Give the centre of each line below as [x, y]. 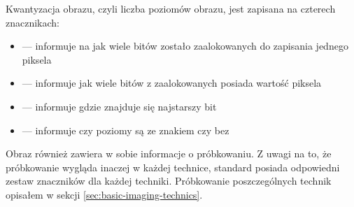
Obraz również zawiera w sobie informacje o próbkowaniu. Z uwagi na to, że [169, 154]
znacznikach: [33, 22]
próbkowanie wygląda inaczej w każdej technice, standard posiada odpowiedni [173, 167]
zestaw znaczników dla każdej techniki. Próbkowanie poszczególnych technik [169, 181]
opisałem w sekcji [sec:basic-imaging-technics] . [104, 194]
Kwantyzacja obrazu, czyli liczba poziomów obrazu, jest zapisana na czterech [171, 8]
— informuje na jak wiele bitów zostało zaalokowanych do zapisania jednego [185, 46]
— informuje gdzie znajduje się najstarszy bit [119, 106]
